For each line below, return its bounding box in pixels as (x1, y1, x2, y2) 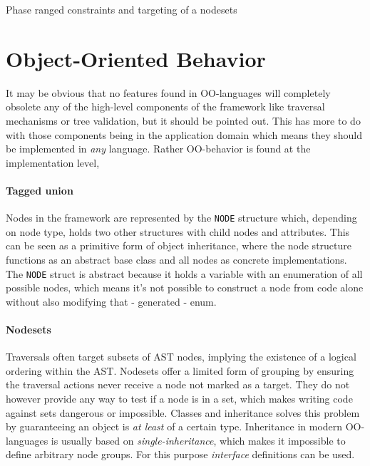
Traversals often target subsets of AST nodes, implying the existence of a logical (6, 349, 356, 364)
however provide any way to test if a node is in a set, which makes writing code (6, 390, 353, 405)
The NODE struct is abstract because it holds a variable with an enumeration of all (6, 266, 363, 281)
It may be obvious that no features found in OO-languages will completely (6, 85, 331, 100)
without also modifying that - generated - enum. (6, 294, 217, 309)
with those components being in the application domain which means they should (6, 127, 363, 142)
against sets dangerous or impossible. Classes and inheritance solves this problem (6, 405, 360, 420)
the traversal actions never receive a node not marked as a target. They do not (6, 377, 350, 392)
